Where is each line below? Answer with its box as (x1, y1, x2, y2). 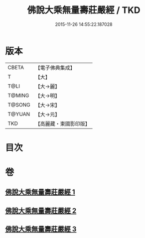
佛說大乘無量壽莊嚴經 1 (5, 188, 76, 197)
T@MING (7, 92, 29, 99)
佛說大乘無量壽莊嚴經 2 (5, 206, 77, 215)
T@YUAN (7, 111, 30, 118)
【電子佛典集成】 (35, 64, 76, 71)
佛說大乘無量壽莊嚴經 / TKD (27, 4, 141, 16)
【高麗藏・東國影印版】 (35, 120, 91, 127)
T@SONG (7, 101, 31, 108)
